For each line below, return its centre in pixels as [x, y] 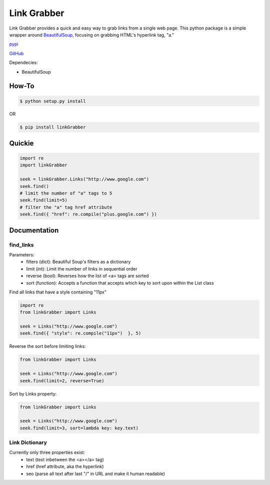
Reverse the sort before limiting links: [47, 346]
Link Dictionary [28, 442]
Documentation [34, 230]
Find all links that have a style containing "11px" [58, 292]
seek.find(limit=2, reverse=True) [62, 381]
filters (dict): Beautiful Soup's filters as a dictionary [78, 262]
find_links [21, 245]
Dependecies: [23, 63]
